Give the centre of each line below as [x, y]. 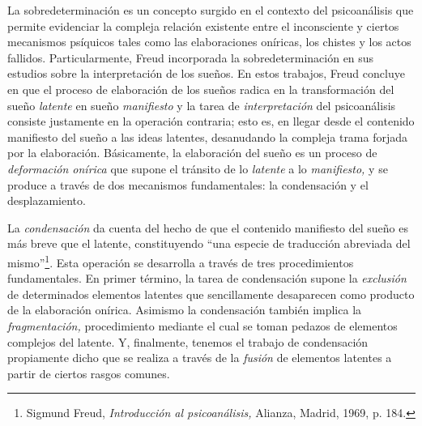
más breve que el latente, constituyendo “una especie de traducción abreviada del [209, 243]
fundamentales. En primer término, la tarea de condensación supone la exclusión [207, 278]
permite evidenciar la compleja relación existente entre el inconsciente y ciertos [203, 26]
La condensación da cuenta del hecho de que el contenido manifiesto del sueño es [208, 227]
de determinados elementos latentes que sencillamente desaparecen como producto [211, 294]
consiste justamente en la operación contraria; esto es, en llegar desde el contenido [211, 121]
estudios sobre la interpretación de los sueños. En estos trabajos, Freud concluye [206, 73]
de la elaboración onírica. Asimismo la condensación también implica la [185, 310]
